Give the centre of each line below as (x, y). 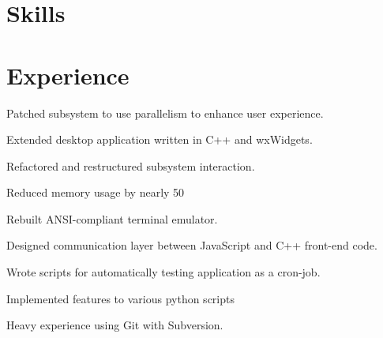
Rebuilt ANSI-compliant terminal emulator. (112, 218)
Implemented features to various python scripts (120, 298)
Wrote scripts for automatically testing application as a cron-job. (163, 272)
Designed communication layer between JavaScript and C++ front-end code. (192, 245)
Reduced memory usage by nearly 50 (96, 192)
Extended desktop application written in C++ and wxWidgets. (160, 139)
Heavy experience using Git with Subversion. (115, 325)
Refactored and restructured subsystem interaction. (131, 165)
